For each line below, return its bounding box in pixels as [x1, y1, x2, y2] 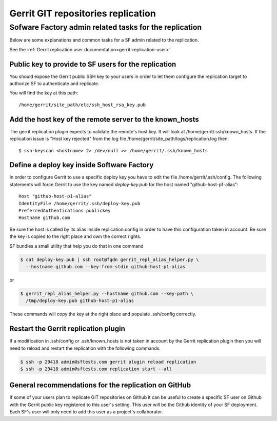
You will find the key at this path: [9, 90, 78, 96]
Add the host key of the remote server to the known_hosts [9, 115, 200, 124]
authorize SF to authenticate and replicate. [9, 81, 100, 87]
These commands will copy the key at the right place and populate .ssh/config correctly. [9, 311, 196, 317]
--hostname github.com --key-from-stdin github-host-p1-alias [26, 264, 186, 269]
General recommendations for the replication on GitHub [9, 381, 191, 390]
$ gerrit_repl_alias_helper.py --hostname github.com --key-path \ [20, 290, 194, 296]
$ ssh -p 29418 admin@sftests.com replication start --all [20, 366, 172, 372]
